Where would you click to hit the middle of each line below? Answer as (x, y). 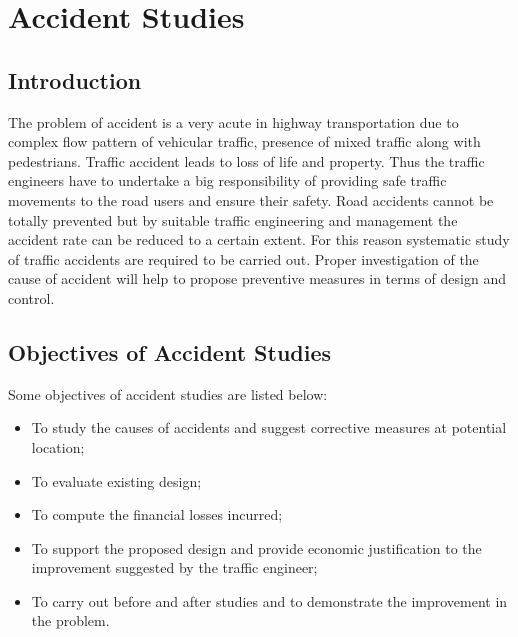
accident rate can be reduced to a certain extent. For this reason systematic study (259, 239)
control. (31, 297)
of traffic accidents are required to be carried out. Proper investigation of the (243, 258)
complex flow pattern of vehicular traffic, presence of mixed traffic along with (244, 141)
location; (58, 446)
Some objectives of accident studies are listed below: (168, 393)
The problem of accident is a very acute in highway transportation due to (233, 121)
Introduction (75, 79)
